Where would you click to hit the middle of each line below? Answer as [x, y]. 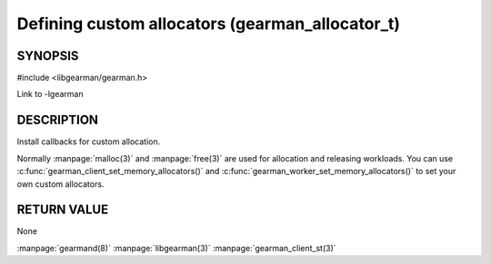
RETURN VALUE [63, 210]
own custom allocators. [60, 184]
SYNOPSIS [48, 56]
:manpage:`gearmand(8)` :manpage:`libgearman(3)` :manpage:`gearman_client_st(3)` [176, 248]
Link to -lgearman [50, 94]
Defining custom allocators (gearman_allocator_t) [208, 24]
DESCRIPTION [58, 120]
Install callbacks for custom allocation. [89, 142]
